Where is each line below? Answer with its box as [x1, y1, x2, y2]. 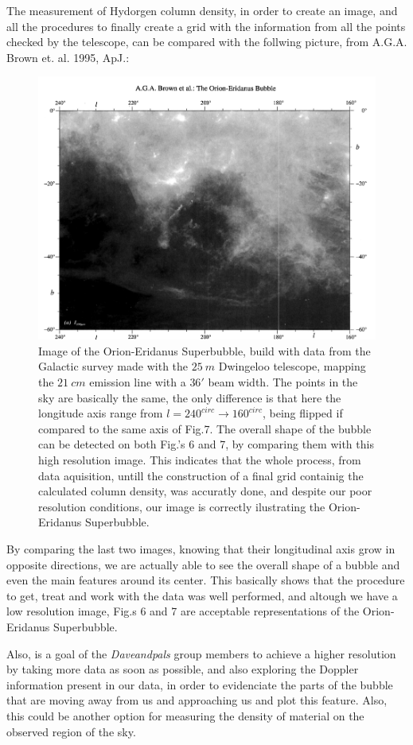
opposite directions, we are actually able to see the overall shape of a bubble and [6, 556, 400, 572]
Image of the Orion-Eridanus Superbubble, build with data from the [38, 342, 371, 359]
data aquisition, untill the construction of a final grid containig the [38, 467, 364, 483]
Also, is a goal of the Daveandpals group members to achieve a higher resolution [6, 645, 396, 662]
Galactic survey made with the [38, 358, 189, 374]
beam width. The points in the [208, 374, 358, 390]
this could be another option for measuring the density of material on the [6, 707, 364, 724]
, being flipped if [262, 405, 343, 421]
